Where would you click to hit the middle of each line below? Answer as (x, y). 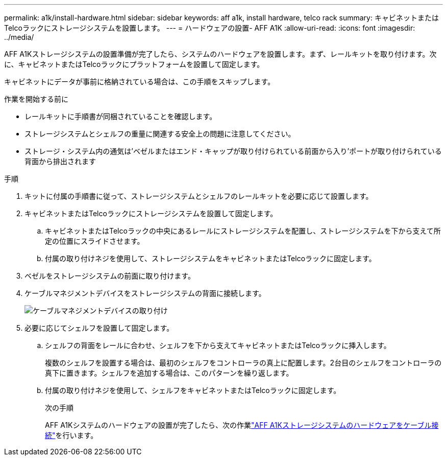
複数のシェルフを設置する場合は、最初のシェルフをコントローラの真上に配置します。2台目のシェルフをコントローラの (243, 363)
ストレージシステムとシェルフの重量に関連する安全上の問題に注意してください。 (160, 134)
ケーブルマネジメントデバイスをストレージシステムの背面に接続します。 (145, 293)
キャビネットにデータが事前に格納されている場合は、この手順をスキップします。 (140, 82)
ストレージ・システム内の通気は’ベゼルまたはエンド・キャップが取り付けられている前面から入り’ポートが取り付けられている (233, 151)
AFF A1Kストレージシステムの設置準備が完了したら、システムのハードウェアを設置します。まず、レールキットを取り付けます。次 (220, 54)
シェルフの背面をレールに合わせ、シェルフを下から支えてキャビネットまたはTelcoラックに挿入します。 (218, 345)
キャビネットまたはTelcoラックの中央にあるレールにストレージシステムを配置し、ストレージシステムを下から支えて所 (243, 231)
